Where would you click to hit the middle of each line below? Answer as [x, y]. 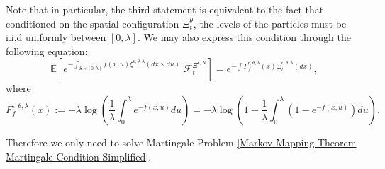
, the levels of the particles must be [270, 23]
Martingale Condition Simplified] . [79, 156]
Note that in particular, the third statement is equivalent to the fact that [165, 9]
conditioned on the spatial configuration [93, 23]
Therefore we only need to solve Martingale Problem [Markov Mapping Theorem [181, 142]
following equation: [47, 51]
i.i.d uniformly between [56, 37]
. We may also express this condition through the [244, 37]
